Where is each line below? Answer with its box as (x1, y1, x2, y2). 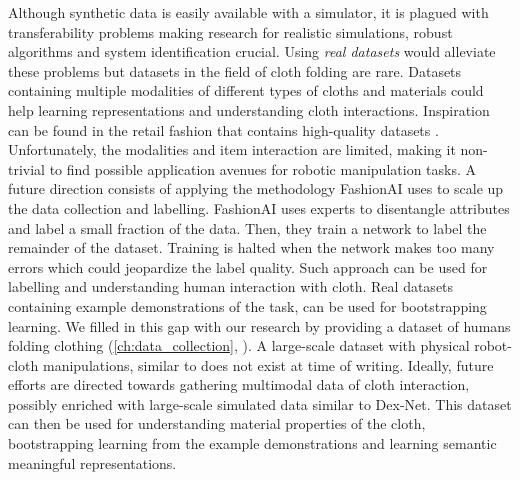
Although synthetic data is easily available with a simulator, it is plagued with (8, 2, 489, 22)
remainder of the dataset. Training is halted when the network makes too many (8, 237, 495, 258)
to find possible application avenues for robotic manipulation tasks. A (49, 158, 477, 179)
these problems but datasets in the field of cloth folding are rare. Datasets (8, 60, 462, 81)
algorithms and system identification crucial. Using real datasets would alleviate (8, 41, 496, 62)
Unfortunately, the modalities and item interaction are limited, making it (8, 139, 456, 160)
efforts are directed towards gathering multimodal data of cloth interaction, (8, 374, 470, 395)
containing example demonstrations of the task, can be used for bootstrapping (8, 295, 487, 316)
